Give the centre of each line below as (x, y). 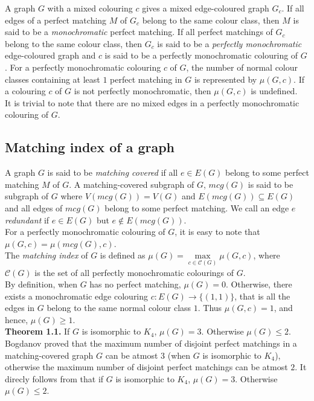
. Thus (210, 308)
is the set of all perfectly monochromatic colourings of (134, 272)
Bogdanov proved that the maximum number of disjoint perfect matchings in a (151, 343)
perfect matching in (146, 79)
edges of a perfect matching (56, 20)
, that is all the (262, 296)
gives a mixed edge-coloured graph (206, 8)
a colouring (25, 91)
